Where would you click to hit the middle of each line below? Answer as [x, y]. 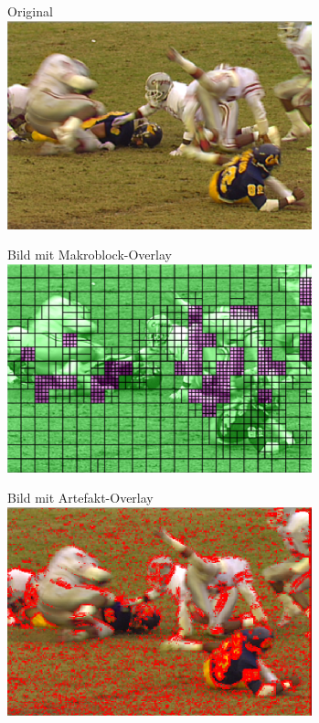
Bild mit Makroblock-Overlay [90, 255]
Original [30, 11]
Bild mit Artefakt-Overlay [80, 498]
